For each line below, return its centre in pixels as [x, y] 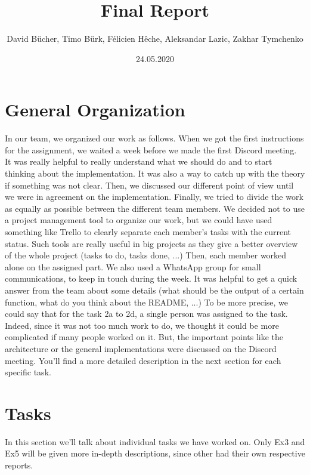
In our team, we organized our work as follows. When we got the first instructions [154, 138]
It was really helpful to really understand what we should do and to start [139, 161]
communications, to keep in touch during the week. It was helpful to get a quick [151, 278]
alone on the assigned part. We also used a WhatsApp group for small [133, 266]
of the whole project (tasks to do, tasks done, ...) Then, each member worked [146, 255]
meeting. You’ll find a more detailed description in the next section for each [143, 360]
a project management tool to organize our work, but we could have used [139, 220]
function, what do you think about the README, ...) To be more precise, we [147, 302]
